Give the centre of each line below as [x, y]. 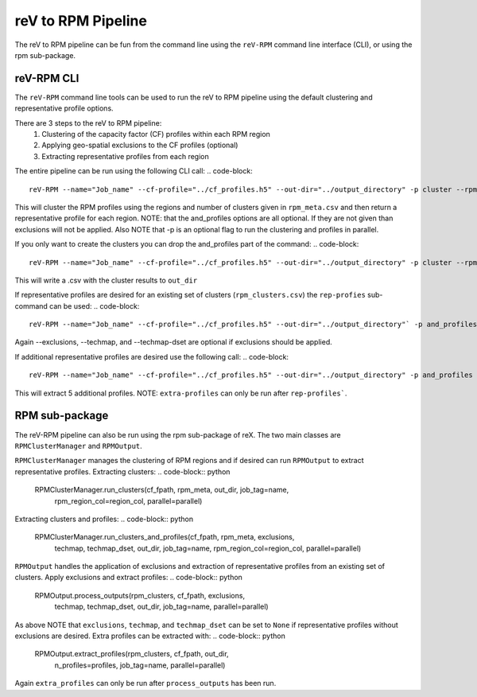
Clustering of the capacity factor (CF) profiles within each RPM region [156, 134]
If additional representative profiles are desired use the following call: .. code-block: [152, 356]
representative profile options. [64, 108]
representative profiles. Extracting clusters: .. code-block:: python [122, 471]
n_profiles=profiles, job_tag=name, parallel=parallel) [140, 665]
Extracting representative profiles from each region [126, 156]
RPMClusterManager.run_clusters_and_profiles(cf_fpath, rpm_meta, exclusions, [165, 537]
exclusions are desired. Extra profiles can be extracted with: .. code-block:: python [150, 636]
